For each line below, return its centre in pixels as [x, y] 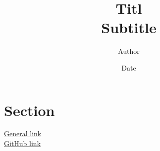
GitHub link [23, 143]
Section [29, 110]
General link [23, 133]
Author [129, 51]
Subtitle [129, 27]
